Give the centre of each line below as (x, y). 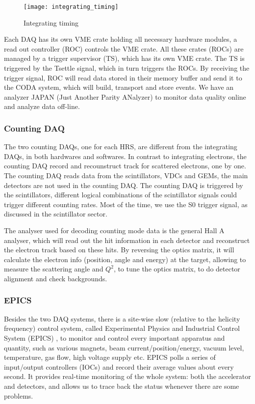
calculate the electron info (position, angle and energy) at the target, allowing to (125, 259)
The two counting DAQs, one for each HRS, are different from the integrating (121, 147)
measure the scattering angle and (54, 269)
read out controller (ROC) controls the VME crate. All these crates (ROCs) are (124, 48)
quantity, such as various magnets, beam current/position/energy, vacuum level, (124, 347)
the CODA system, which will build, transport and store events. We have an (119, 87)
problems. (19, 395)
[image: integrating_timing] (71, 7)
